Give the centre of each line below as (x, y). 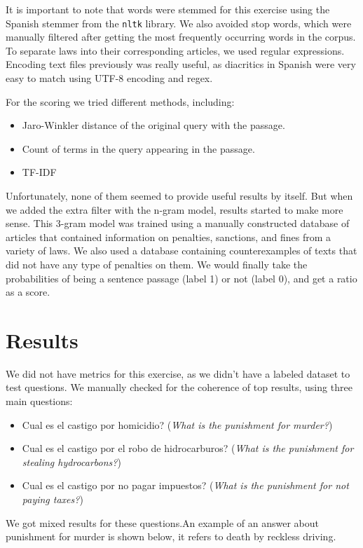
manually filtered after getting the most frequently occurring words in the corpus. (181, 37)
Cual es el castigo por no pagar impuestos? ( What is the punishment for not (185, 485)
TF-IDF (39, 172)
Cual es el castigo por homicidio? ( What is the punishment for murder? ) (177, 424)
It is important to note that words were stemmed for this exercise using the (168, 9)
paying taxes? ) (53, 499)
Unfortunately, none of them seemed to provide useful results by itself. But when (179, 196)
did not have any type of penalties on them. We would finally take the (157, 264)
